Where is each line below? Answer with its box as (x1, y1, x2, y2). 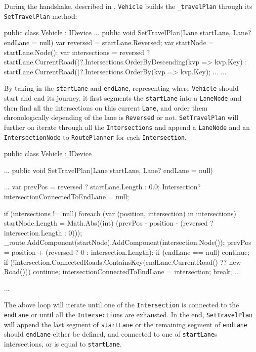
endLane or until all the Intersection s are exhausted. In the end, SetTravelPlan (4, 309, 253, 319)
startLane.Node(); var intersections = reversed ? (4, 47, 150, 57)
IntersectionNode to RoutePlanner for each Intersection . (4, 131, 187, 142)
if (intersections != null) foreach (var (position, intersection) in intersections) (4, 208, 237, 218)
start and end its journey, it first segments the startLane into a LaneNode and (4, 92, 242, 103)
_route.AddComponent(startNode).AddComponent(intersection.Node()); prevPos (4, 237, 251, 247)
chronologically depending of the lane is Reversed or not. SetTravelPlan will (4, 112, 239, 122)
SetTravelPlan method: (4, 10, 77, 21)
